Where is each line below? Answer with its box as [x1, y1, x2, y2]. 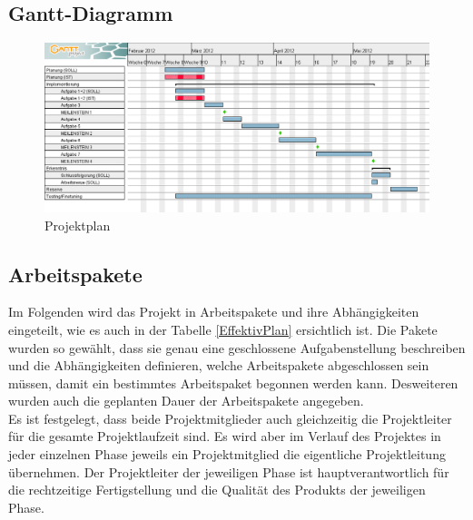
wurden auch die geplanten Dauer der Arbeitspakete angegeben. [8, 391, 364, 410]
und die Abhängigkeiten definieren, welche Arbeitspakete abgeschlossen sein [8, 356, 429, 375]
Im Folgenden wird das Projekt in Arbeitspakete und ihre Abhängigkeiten [8, 302, 419, 321]
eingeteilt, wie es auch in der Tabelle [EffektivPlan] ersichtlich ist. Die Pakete [8, 319, 438, 338]
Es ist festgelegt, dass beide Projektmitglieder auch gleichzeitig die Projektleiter [8, 408, 452, 427]
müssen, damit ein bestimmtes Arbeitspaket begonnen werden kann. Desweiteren [8, 373, 458, 392]
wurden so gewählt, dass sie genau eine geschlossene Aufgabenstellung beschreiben [8, 338, 466, 357]
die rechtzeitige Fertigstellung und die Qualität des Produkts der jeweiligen [8, 480, 426, 499]
